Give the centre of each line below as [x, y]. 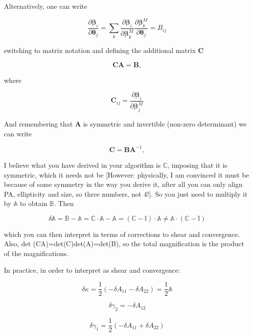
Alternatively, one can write [46, 6]
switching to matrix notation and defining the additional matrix [100, 50]
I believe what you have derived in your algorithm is [82, 165]
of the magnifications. [36, 253]
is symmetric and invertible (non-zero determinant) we [165, 124]
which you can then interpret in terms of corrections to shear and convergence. [122, 234]
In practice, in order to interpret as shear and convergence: [92, 270]
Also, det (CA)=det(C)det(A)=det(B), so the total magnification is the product [124, 244]
